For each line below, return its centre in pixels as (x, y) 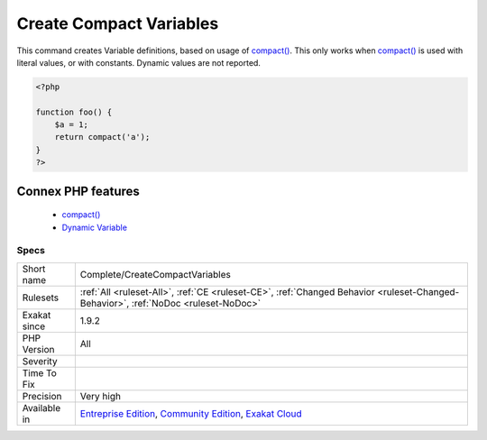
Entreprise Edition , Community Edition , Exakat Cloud (191, 413)
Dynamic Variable (95, 227)
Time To (40, 372)
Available (41, 408)
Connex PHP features (78, 191)
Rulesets (40, 298)
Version (38, 349)
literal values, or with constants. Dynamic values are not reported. (139, 62)
